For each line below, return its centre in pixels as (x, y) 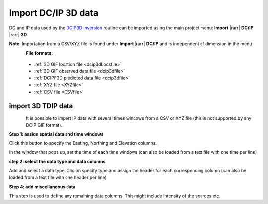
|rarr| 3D (18, 34)
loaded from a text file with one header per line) (58, 177)
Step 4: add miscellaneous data (42, 187)
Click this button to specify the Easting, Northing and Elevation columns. (83, 143)
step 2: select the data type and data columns (57, 161)
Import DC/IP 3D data (54, 13)
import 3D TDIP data (41, 106)
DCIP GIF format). (44, 125)
